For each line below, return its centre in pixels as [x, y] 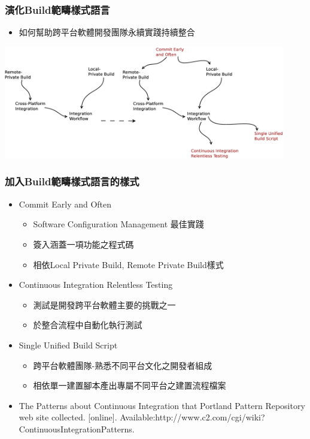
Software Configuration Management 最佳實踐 [118, 224]
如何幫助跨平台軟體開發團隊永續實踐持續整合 [107, 32]
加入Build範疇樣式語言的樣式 [72, 181]
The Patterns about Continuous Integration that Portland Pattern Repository [162, 405]
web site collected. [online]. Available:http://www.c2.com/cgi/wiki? [142, 417]
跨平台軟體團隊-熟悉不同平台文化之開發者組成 [123, 365]
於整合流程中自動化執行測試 [88, 325]
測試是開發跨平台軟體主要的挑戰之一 [104, 304]
